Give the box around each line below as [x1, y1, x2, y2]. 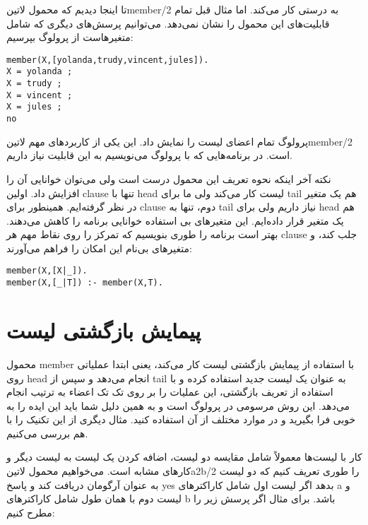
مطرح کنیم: [6, 505, 55, 519]
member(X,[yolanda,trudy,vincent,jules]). [6, 54, 209, 65]
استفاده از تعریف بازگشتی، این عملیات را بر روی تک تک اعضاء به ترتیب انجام [6, 384, 333, 399]
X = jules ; [6, 102, 62, 112]
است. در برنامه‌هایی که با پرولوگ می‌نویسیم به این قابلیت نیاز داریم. [6, 148, 292, 163]
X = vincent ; [6, 90, 73, 100]
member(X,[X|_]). [6, 266, 88, 276]
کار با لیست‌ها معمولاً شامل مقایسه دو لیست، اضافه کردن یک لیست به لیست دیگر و [6, 449, 362, 464]
